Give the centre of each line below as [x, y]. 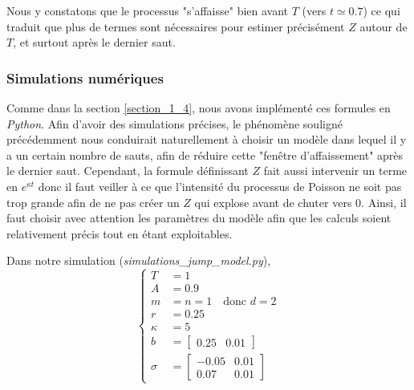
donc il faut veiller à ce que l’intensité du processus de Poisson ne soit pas [220, 186]
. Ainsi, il [384, 202]
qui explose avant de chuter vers [273, 202]
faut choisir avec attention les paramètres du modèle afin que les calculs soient [199, 218]
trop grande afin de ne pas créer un [93, 202]
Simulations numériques [85, 77]
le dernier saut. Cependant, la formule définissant [128, 171]
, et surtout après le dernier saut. [94, 42]
